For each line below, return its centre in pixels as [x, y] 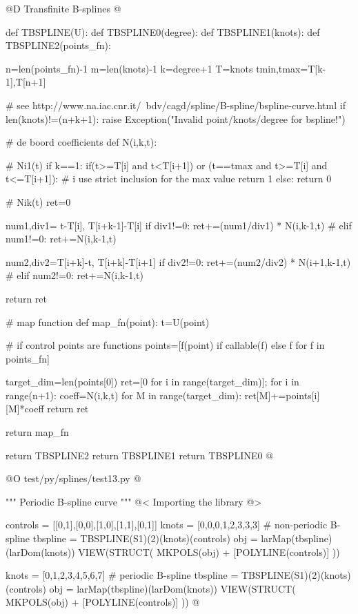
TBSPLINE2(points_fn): [58, 45]
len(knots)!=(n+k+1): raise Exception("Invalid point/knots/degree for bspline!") [176, 118]
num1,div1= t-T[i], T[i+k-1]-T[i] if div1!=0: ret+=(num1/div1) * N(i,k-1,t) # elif [179, 225]
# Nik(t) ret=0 [38, 201]
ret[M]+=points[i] [282, 395]
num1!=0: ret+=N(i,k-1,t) [61, 239]
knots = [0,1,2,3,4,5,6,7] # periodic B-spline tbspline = [122, 575]
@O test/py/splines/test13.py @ [73, 478]
